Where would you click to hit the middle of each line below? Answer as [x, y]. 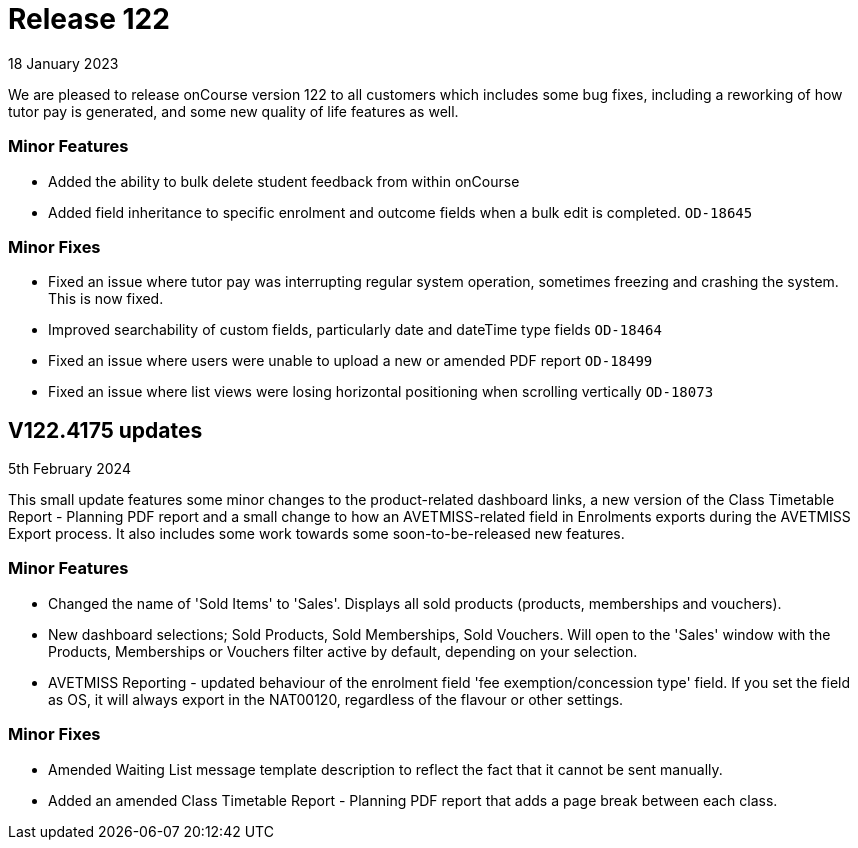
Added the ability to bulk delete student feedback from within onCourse [284, 181]
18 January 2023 [63, 63]
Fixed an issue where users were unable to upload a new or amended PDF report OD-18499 [350, 361]
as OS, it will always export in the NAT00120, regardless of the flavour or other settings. [336, 699]
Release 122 [89, 19]
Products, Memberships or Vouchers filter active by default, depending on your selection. [343, 651]
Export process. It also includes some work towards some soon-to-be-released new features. [316, 534]
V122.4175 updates [105, 430]
